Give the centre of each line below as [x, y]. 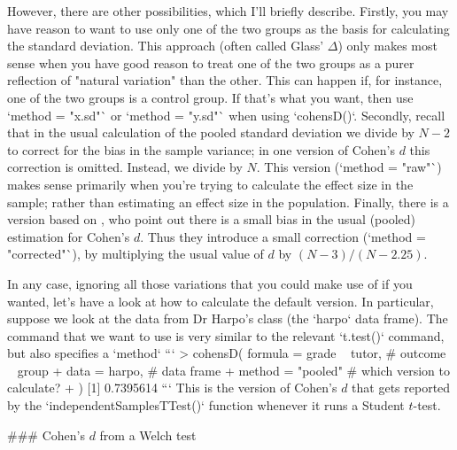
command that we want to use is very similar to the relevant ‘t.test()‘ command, [226, 335]
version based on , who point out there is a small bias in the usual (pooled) [211, 219]
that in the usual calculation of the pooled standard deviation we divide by [211, 132]
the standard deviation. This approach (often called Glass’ [166, 46]
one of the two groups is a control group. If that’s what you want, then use [210, 97]
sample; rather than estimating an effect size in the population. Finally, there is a [228, 202]
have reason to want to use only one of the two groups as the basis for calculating [228, 28]
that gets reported [401, 388]
